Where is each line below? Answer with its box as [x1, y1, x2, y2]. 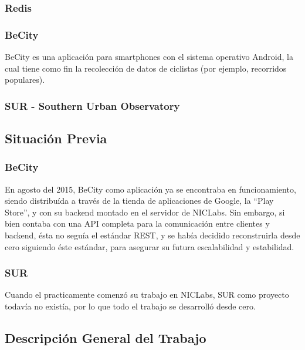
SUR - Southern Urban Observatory [5, 98, 180, 113]
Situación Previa [5, 129, 107, 147]
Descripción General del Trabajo [5, 329, 206, 347]
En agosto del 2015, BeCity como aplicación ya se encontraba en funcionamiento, [5, 183, 296, 195]
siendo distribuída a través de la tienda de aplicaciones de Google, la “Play [5, 194, 274, 207]
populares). [5, 73, 45, 86]
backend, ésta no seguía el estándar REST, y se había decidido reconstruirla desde [5, 229, 300, 241]
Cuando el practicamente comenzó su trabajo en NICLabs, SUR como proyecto [5, 288, 289, 301]
